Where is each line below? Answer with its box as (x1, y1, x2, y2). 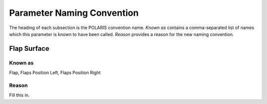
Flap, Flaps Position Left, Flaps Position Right (9, 69, 101, 76)
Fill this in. (9, 92, 30, 98)
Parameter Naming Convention (9, 7, 139, 18)
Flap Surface (9, 44, 49, 53)
